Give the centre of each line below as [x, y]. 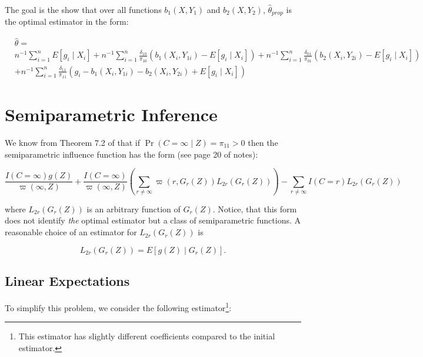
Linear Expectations [67, 281]
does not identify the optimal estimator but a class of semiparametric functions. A [153, 220]
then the [263, 142]
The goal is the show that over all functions [83, 9]
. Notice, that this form [255, 208]
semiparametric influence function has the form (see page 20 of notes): [131, 154]
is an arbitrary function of [134, 208]
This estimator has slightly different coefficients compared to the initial [147, 336]
